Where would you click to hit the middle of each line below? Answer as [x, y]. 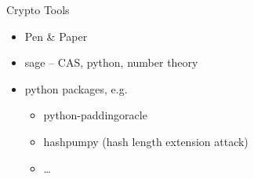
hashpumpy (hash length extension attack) [146, 141]
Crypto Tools [38, 9]
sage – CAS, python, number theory [111, 62]
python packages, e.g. [76, 88]
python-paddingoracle [95, 115]
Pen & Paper [56, 36]
